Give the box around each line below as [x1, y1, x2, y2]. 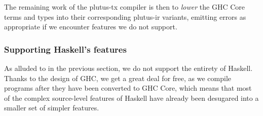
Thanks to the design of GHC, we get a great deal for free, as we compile [4, 72, 231, 83]
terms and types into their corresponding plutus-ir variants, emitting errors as [4, 11, 246, 22]
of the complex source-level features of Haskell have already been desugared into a [4, 92, 259, 103]
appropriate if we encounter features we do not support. [4, 21, 177, 32]
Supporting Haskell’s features [4, 43, 127, 55]
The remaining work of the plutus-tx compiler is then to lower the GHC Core [4, 2, 245, 12]
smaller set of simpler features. [4, 102, 99, 113]
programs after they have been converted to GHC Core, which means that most [4, 83, 252, 93]
